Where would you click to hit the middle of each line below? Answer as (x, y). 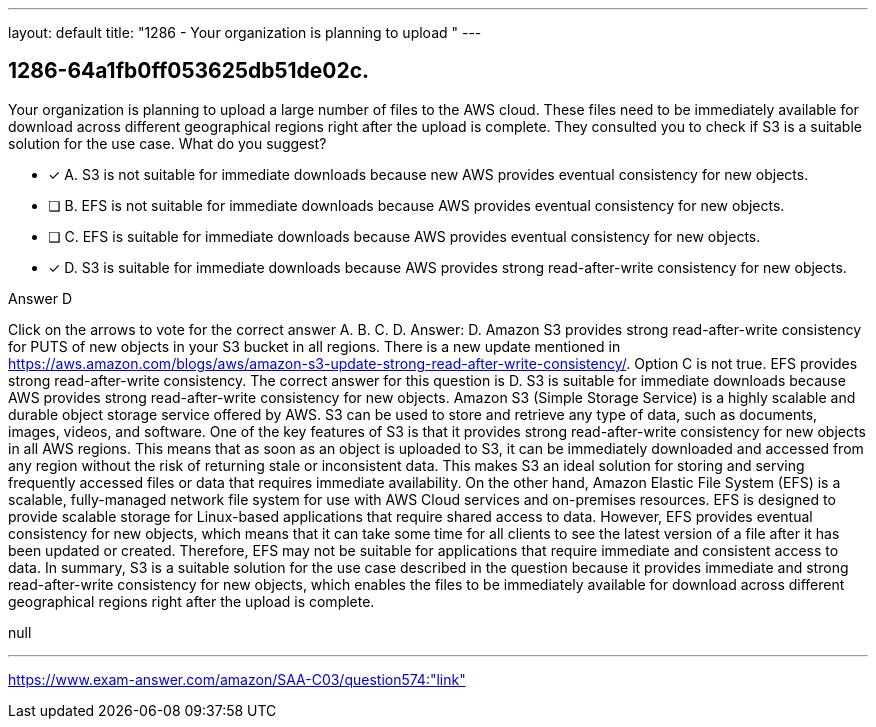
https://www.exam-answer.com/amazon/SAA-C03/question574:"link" (237, 679)
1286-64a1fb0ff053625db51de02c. (189, 71)
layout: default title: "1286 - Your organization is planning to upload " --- (245, 32)
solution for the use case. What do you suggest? (167, 143)
